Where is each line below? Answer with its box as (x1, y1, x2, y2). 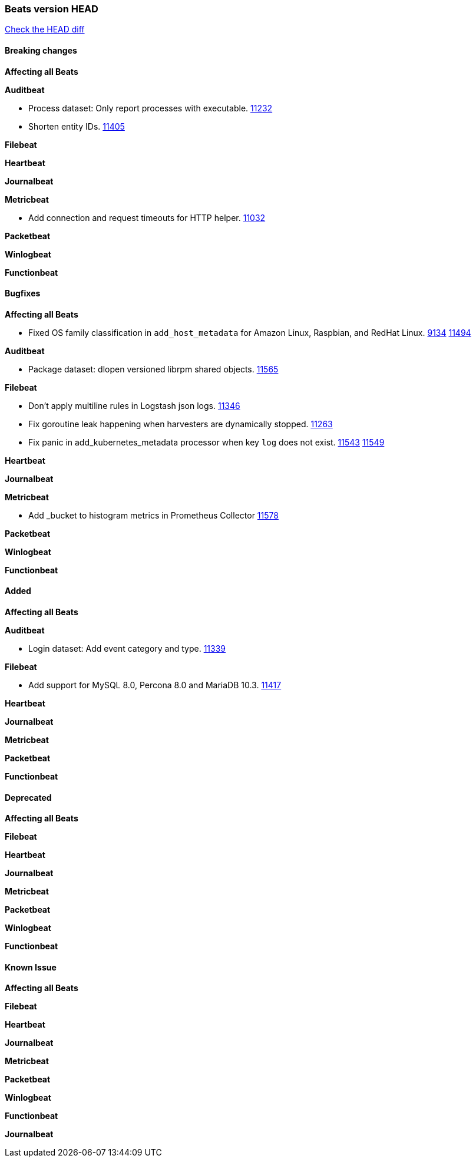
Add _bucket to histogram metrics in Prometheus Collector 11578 (28, 510, 279, 520)
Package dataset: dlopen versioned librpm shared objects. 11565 (28, 364, 279, 374)
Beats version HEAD (5, 3, 98, 15)
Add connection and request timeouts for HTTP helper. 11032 (28, 212, 266, 223)
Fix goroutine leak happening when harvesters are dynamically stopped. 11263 (28, 418, 333, 429)
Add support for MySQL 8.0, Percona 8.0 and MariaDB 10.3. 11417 (28, 680, 282, 691)
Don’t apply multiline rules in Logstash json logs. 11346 (28, 400, 240, 411)
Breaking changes (5, 45, 77, 55)
